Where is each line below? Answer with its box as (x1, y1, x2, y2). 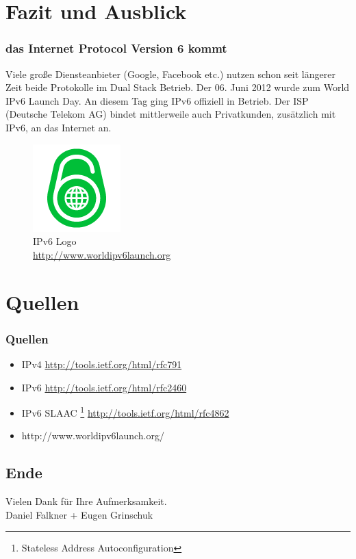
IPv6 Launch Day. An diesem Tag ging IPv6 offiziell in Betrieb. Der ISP (5, 93, 309, 107)
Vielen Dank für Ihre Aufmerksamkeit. (5, 494, 167, 508)
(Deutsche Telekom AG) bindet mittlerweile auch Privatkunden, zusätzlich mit (5, 107, 336, 121)
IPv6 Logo (33, 234, 77, 248)
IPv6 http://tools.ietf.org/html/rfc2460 (21, 380, 187, 394)
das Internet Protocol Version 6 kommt (5, 40, 227, 57)
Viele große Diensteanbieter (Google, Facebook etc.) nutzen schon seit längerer (5, 66, 335, 81)
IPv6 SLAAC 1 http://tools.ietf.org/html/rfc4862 (21, 404, 229, 419)
